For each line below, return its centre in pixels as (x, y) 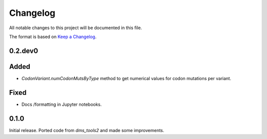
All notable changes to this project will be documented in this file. (76, 28)
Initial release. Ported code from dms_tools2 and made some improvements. (87, 130)
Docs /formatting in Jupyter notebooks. (62, 104)
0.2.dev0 (23, 51)
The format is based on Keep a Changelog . (53, 37)
